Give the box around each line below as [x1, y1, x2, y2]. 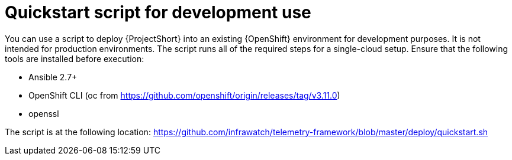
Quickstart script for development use [5, 2, 311, 22]
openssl [28, 108, 59, 119]
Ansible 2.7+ [28, 71, 78, 82]
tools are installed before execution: [5, 53, 144, 64]
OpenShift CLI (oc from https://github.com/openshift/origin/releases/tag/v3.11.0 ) [28, 90, 340, 100]
